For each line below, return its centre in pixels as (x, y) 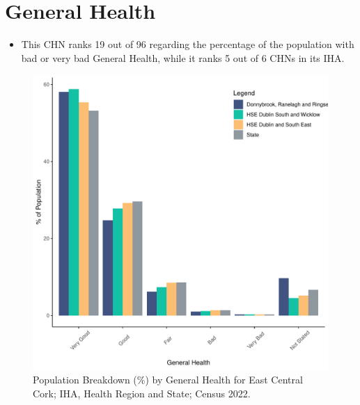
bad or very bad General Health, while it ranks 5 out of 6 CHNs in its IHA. (183, 57)
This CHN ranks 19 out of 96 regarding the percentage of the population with (188, 44)
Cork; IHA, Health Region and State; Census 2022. (142, 393)
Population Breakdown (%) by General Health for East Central (168, 379)
